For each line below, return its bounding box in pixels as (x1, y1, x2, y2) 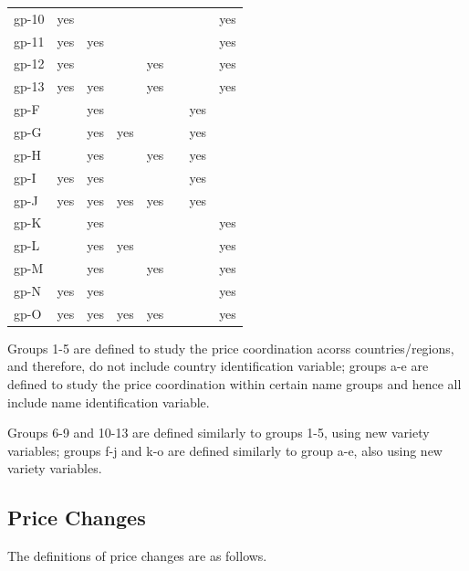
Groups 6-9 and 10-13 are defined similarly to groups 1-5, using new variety (7, 423, 430, 442)
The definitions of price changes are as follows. (7, 546, 267, 566)
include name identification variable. (7, 392, 210, 411)
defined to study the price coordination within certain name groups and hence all (7, 375, 462, 393)
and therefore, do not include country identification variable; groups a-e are (7, 356, 429, 375)
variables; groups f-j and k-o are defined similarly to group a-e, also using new (7, 440, 443, 460)
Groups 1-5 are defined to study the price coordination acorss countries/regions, (7, 338, 454, 357)
